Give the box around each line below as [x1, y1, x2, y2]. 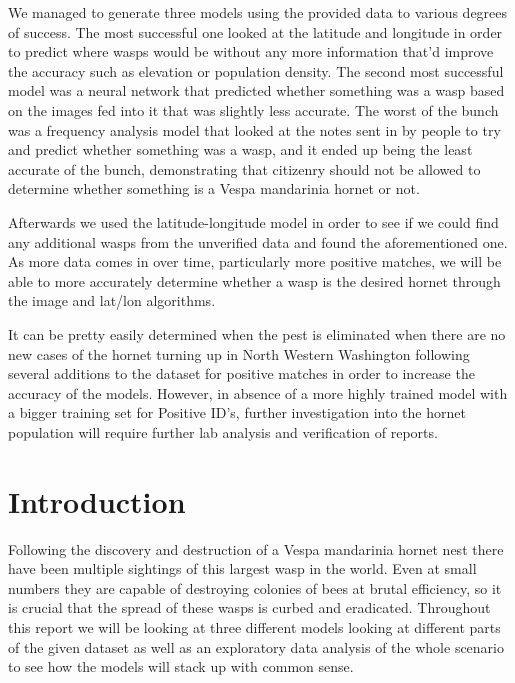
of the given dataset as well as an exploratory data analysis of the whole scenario [8, 636, 504, 657]
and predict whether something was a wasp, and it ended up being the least [8, 139, 473, 160]
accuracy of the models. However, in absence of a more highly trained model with [8, 382, 508, 403]
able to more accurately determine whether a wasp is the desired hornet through [8, 270, 501, 291]
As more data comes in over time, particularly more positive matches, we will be [8, 251, 502, 272]
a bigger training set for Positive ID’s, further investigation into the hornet [8, 402, 466, 423]
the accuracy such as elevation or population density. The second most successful [8, 60, 504, 81]
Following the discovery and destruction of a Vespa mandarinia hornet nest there [8, 538, 504, 559]
